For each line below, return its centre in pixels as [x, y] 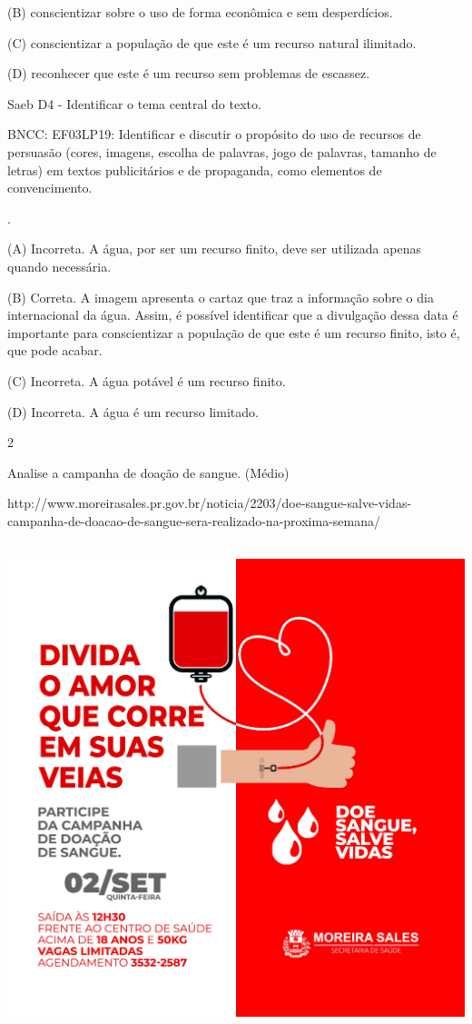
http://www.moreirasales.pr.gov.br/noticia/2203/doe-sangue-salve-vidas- [210, 503]
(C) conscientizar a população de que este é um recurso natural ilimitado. [212, 42]
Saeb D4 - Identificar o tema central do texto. [134, 103]
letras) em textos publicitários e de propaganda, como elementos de [195, 169]
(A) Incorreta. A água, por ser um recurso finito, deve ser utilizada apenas [214, 249]
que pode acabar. [55, 350]
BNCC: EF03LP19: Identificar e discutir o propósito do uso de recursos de [214, 134]
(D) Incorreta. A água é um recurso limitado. [133, 411]
